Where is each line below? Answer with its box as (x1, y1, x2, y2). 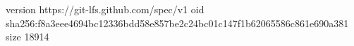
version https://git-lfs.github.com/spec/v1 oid (6, 2, 205, 16)
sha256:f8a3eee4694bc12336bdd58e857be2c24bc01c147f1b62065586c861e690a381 (6, 15, 349, 30)
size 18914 (6, 29, 49, 44)
